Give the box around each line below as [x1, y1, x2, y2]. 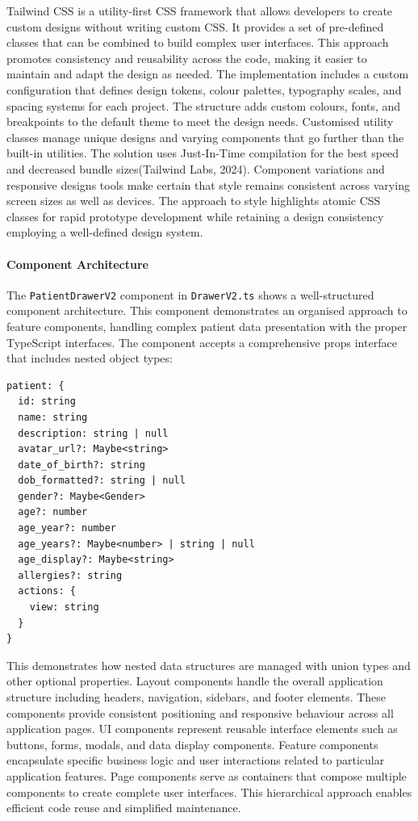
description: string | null [18, 427, 169, 439]
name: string [18, 411, 88, 423]
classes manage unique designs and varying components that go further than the [6, 128, 404, 145]
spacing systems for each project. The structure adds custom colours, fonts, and [6, 97, 401, 114]
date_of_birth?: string [18, 459, 145, 471]
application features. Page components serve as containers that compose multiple [6, 767, 407, 784]
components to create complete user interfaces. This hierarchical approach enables [6, 783, 412, 800]
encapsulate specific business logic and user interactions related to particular [6, 752, 385, 769]
